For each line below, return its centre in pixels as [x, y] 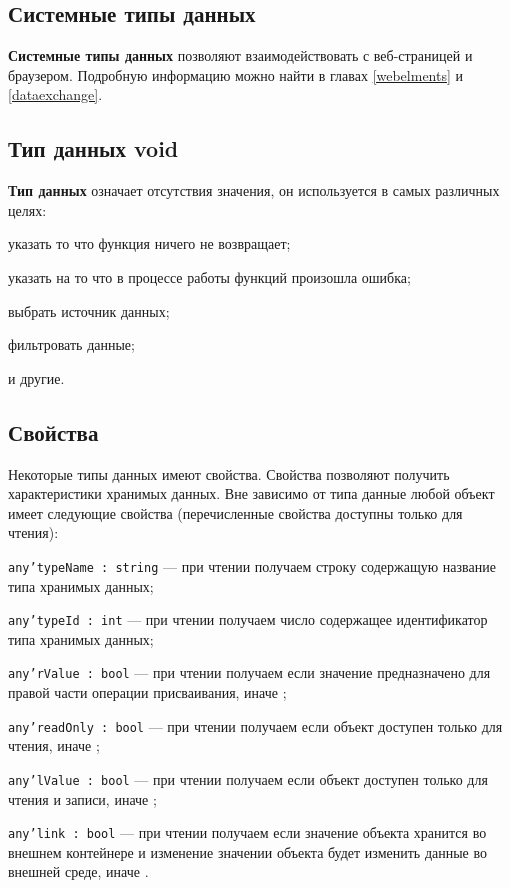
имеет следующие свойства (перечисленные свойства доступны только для [235, 512]
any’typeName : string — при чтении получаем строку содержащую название [252, 565]
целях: [27, 209]
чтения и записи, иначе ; [82, 798]
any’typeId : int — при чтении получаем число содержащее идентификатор [248, 619]
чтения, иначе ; [54, 745]
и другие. [36, 377]
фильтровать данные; [71, 344]
